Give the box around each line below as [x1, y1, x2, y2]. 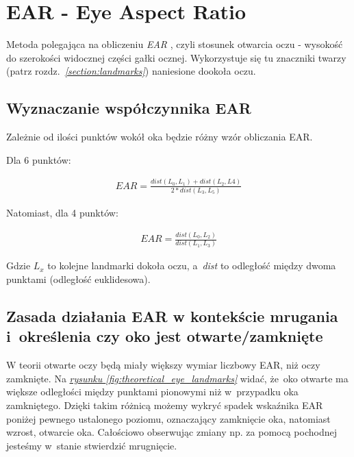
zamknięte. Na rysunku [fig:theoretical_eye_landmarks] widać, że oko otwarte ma [6, 371, 349, 385]
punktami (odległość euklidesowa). [6, 272, 151, 286]
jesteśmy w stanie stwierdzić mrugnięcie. [6, 438, 177, 452]
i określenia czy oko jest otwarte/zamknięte [6, 325, 323, 347]
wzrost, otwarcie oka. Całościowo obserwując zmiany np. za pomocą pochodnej [6, 425, 337, 439]
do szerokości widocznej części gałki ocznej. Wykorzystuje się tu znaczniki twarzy [6, 50, 346, 64]
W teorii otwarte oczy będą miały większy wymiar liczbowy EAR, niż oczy [6, 358, 320, 372]
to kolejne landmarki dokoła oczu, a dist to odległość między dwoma [47, 258, 336, 273]
